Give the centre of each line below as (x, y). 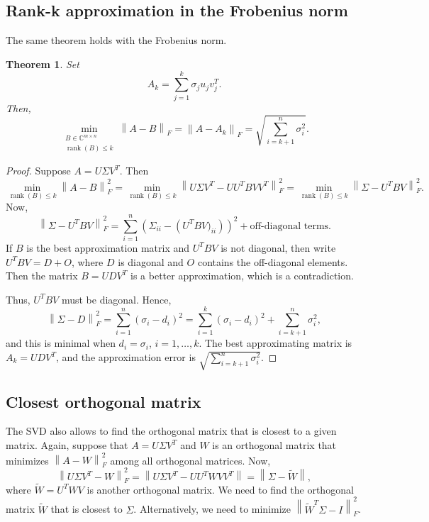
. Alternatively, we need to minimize (212, 509)
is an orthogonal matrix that (274, 445)
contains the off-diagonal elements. (273, 261)
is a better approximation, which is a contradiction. (242, 276)
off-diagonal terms (289, 226)
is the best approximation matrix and (108, 247)
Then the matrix (42, 276)
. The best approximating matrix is (275, 343)
